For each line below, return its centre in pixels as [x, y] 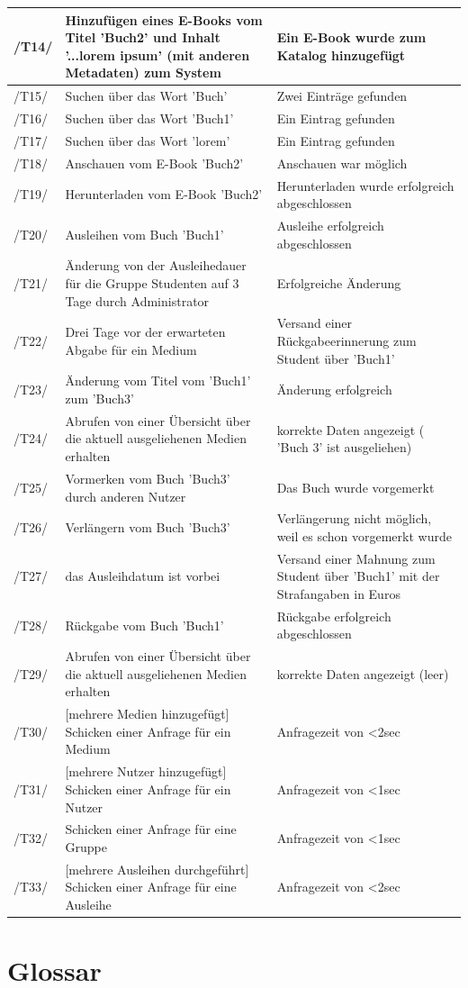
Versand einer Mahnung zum [356, 558]
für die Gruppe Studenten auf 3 [152, 282]
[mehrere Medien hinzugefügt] [147, 714]
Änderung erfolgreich [334, 390]
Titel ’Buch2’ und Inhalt [143, 37]
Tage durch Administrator [137, 300]
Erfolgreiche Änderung [339, 282]
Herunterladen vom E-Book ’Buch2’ [164, 194]
